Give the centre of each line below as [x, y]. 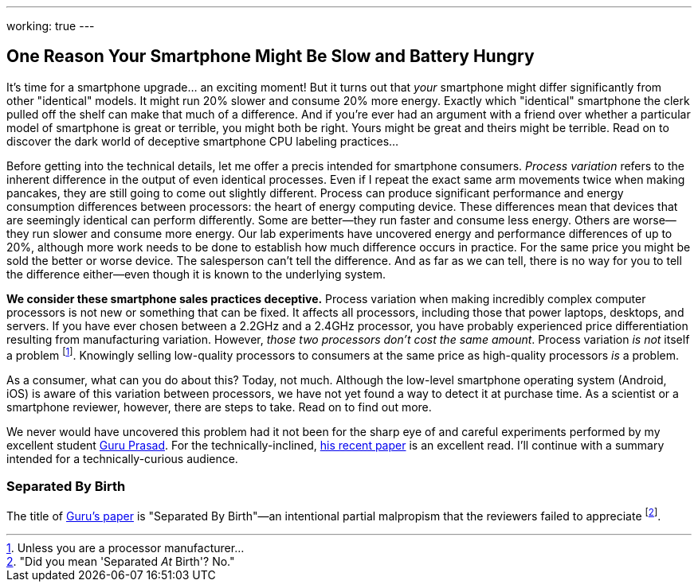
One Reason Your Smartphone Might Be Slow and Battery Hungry [271, 56]
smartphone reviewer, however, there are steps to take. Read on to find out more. [219, 407]
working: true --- [51, 26]
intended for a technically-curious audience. [122, 458]
